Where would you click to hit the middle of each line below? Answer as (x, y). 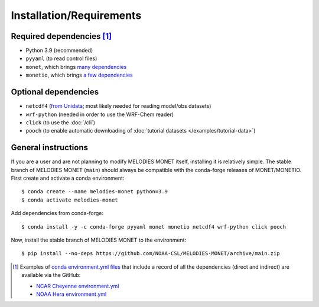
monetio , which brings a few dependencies (79, 75)
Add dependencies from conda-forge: (57, 213)
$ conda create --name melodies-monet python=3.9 (95, 192)
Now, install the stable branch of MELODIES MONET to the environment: (98, 240)
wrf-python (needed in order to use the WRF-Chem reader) (100, 114)
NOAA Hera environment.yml (71, 294)
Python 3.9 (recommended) (59, 51)
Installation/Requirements (76, 15)
